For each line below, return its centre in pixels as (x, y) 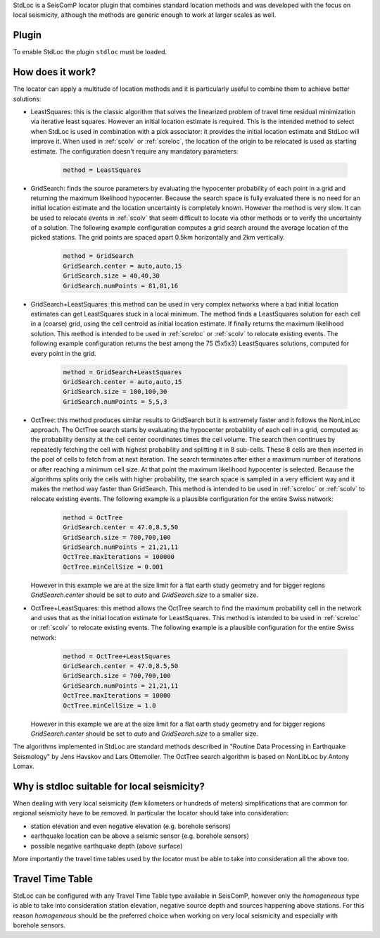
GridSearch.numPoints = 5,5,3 (115, 401)
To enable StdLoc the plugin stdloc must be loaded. (90, 52)
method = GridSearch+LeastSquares (122, 372)
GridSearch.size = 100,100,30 (115, 392)
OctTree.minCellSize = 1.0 (109, 705)
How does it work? (55, 72)
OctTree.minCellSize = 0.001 (113, 567)
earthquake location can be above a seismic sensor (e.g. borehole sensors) (140, 836)
